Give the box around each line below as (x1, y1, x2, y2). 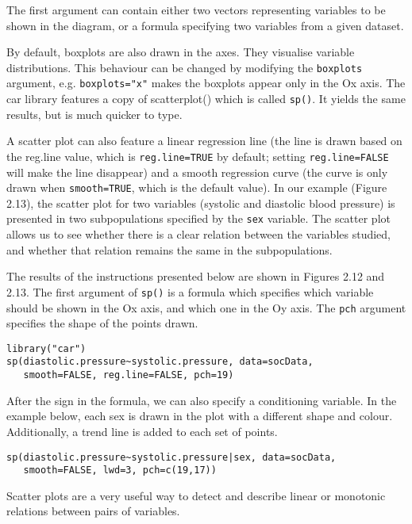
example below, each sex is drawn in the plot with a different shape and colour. (6, 407, 393, 424)
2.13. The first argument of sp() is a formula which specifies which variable (6, 283, 374, 300)
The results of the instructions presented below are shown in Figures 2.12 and (6, 268, 385, 285)
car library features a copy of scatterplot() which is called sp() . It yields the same (6, 90, 406, 107)
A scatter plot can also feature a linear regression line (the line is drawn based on (6, 132, 402, 149)
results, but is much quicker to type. (6, 105, 183, 122)
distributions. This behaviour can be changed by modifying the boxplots (6, 59, 363, 75)
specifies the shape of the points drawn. (6, 315, 198, 331)
